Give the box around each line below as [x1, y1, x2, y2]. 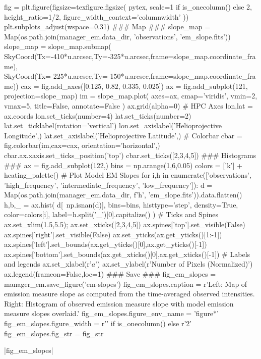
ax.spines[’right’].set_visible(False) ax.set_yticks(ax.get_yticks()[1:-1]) [4, 229, 222, 239]
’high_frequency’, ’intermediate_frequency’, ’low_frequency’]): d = [4, 179, 213, 190]
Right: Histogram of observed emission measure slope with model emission [4, 298, 234, 309]
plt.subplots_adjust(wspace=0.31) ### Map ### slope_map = [4, 21, 211, 32]
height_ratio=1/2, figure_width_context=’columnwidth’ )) [4, 11, 189, 22]
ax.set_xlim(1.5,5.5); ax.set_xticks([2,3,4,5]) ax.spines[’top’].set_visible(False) [4, 219, 245, 230]
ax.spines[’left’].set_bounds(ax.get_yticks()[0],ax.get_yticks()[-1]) [4, 239, 207, 249]
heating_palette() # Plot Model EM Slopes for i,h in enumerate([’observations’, [4, 170, 251, 180]
